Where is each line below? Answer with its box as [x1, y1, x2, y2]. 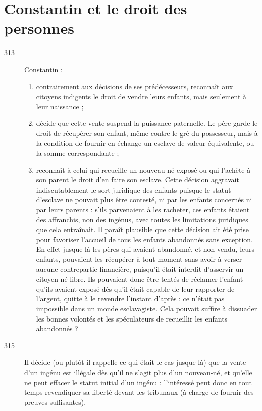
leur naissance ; [36, 101, 84, 111]
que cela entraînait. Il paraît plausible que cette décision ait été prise [36, 224, 249, 235]
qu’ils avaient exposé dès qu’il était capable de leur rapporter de [36, 283, 235, 294]
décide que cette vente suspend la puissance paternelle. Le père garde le [36, 118, 258, 128]
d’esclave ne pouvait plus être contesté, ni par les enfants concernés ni [36, 194, 252, 205]
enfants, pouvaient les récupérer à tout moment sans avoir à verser [36, 254, 242, 264]
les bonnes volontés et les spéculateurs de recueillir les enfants [36, 313, 228, 324]
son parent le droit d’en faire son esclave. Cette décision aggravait [36, 174, 239, 185]
